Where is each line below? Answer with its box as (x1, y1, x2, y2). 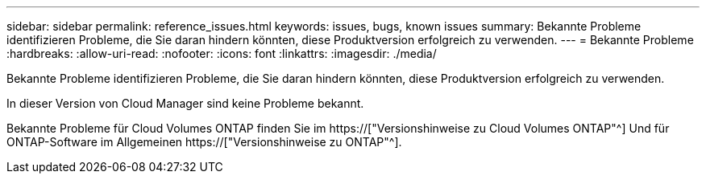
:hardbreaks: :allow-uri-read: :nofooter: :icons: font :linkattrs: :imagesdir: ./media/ (6, 47, 437, 60)
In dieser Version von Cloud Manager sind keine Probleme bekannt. (6, 96, 364, 110)
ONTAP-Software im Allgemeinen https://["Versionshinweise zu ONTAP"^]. (6, 135, 402, 149)
